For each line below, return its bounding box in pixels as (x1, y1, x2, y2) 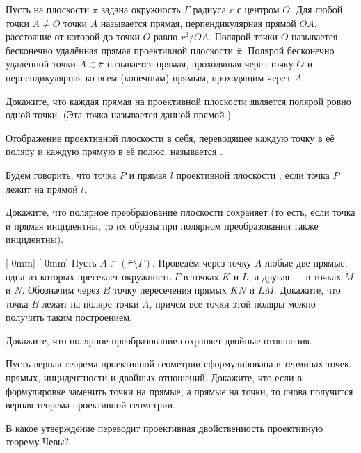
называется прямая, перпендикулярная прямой (100, 15, 296, 30)
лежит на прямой (6, 181, 78, 196)
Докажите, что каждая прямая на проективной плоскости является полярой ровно (6, 93, 351, 108)
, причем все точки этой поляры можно (149, 296, 316, 310)
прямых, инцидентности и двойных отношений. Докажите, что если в (6, 370, 302, 385)
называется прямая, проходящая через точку (106, 56, 294, 71)
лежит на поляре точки (42, 296, 139, 310)
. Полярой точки (209, 29, 278, 44)
